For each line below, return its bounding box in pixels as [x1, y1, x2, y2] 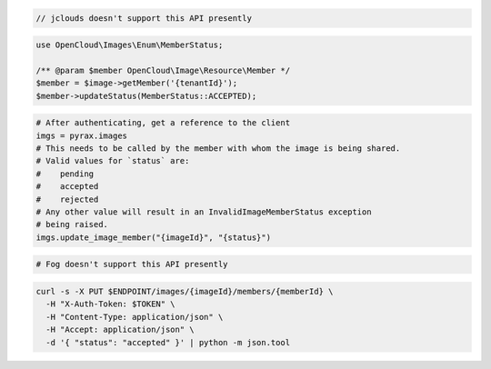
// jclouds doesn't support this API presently [35, 13, 252, 23]
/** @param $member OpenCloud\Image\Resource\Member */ [35, 65, 291, 75]
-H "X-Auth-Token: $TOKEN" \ [45, 299, 176, 309]
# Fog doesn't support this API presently [35, 259, 228, 270]
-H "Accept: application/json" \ [45, 324, 195, 335]
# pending [35, 168, 95, 179]
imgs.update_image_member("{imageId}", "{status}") [35, 232, 272, 243]
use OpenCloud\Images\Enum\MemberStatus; [35, 40, 224, 50]
